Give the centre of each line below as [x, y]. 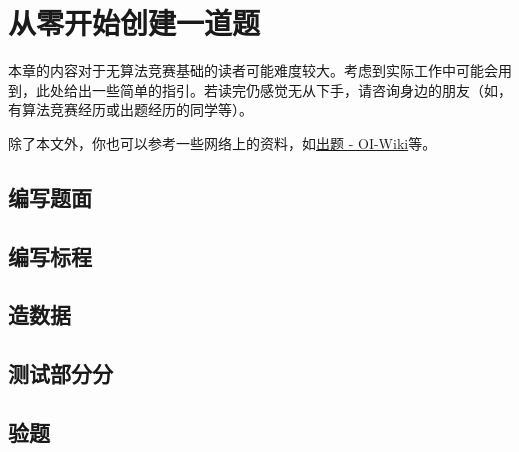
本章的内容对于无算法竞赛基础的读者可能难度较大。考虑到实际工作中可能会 [253, 70]
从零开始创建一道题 [134, 22]
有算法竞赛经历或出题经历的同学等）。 [130, 109]
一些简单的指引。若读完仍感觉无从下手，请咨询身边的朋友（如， [301, 89]
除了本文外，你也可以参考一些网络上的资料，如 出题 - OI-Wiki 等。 [222, 142]
